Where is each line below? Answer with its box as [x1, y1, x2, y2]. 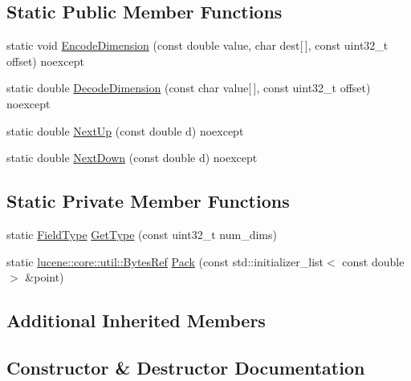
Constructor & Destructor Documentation [6, 355, 365, 379]
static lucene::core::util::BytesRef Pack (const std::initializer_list [6, 253, 324, 270]
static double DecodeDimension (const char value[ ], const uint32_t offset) [6, 79, 371, 96]
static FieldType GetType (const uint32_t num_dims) [6, 225, 277, 242]
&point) [25, 269, 64, 286]
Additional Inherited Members [6, 308, 266, 333]
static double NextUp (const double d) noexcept [6, 122, 244, 139]
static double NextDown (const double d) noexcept [6, 149, 258, 166]
